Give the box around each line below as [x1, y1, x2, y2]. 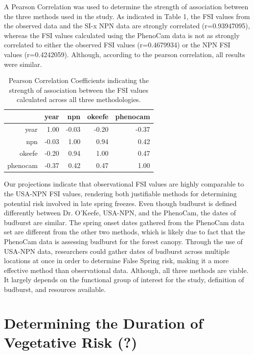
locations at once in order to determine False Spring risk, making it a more [4, 255, 229, 266]
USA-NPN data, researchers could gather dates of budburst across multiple [4, 246, 230, 256]
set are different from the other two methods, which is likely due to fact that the [4, 227, 246, 237]
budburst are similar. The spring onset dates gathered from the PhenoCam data [4, 217, 245, 227]
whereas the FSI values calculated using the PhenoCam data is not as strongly [4, 30, 240, 40]
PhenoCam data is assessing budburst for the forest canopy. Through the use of [4, 236, 243, 246]
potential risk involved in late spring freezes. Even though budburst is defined [4, 198, 237, 208]
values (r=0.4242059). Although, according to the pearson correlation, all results [4, 49, 245, 59]
